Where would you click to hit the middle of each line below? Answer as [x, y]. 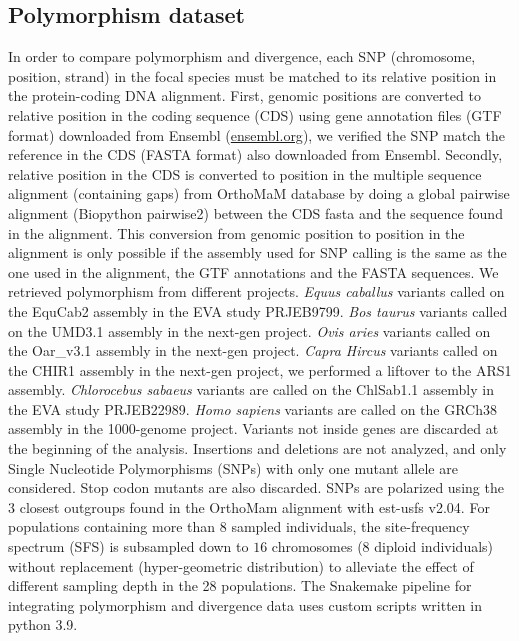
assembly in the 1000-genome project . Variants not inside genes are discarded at [253, 428]
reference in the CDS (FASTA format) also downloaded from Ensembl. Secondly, [255, 154]
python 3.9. [43, 624]
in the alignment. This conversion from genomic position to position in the [236, 232]
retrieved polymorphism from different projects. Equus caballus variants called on [256, 291]
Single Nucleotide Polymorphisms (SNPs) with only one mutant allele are [233, 467]
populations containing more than [112, 526]
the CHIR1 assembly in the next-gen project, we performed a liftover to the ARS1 [260, 369]
